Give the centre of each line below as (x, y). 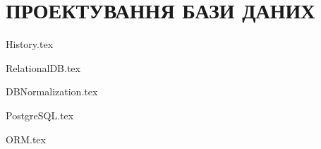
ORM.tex (26, 139)
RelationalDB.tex (43, 67)
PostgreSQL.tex (40, 115)
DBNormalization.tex (52, 91)
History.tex (30, 44)
